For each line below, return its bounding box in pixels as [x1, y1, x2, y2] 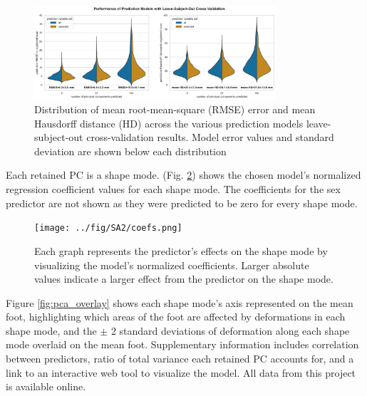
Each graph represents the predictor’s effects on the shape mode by [34, 243, 328, 258]
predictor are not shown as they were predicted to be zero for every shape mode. [6, 195, 358, 210]
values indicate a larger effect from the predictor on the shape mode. [34, 271, 334, 286]
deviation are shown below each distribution [34, 143, 227, 158]
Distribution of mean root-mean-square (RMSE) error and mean [34, 102, 316, 117]
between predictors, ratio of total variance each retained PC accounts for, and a [6, 351, 354, 366]
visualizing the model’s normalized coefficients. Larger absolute [34, 257, 309, 272]
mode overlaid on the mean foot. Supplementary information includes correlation [6, 337, 359, 352]
